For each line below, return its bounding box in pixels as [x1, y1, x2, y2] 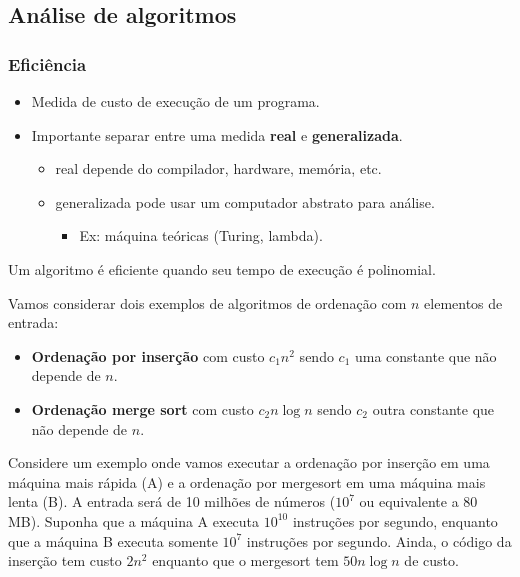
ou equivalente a [359, 491, 459, 512]
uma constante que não [354, 345, 497, 366]
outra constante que [372, 398, 495, 419]
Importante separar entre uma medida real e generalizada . [31, 124, 403, 145]
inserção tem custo [8, 550, 122, 571]
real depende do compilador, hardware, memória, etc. [55, 158, 382, 179]
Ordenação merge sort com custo [31, 398, 254, 419]
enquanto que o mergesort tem [152, 550, 339, 571]
